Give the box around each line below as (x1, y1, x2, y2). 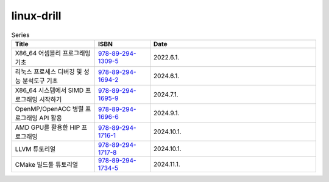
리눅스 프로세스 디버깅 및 (15, 67, 82, 76)
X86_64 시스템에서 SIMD (15, 86, 84, 94)
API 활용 (39, 113, 62, 122)
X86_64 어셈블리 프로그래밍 (15, 49, 91, 57)
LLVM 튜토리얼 (15, 144, 56, 153)
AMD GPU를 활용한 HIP (15, 123, 80, 132)
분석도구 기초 (22, 76, 58, 85)
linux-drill (11, 9, 62, 22)
